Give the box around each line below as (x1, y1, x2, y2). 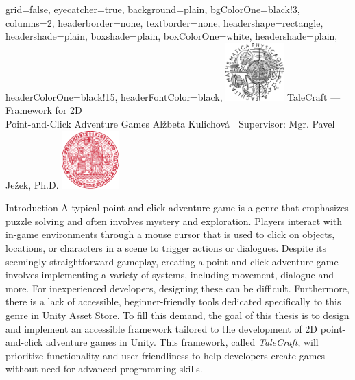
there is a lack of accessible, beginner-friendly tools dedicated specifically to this (5, 294, 341, 309)
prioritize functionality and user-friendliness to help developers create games (5, 348, 326, 362)
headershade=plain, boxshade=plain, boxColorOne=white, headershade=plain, (5, 29, 338, 43)
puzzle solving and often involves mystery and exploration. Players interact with (5, 213, 343, 228)
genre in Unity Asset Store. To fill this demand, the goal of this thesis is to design (5, 307, 350, 322)
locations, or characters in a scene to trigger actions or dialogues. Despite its (5, 240, 326, 254)
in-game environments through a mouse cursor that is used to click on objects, (5, 227, 335, 241)
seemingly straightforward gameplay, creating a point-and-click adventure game (5, 254, 339, 268)
